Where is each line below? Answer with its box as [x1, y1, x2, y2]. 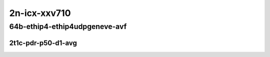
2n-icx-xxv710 [9, 7, 71, 18]
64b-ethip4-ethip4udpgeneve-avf [9, 22, 127, 31]
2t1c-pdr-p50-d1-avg [9, 38, 77, 47]
